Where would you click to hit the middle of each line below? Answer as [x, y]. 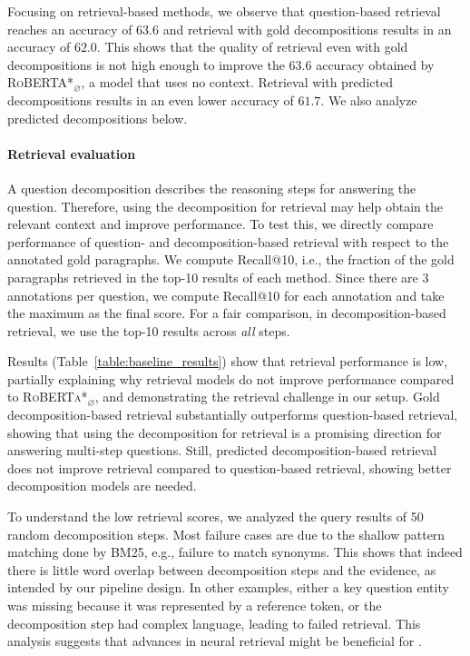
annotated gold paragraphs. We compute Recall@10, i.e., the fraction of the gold [231, 259]
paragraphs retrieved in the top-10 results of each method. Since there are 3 [218, 277]
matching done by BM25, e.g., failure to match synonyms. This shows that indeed [235, 552]
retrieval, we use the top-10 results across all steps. [149, 330]
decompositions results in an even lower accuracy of [151, 99]
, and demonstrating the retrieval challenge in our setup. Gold [267, 397]
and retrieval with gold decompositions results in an [307, 29]
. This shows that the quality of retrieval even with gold [252, 47]
